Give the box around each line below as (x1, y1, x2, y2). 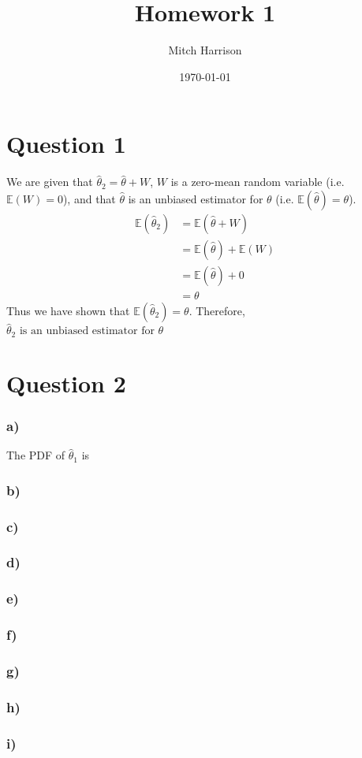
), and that (62, 190, 116, 206)
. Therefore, (188, 302, 245, 318)
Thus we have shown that (6, 302, 130, 318)
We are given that (6, 173, 93, 190)
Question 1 (6, 128, 126, 160)
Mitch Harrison (168, 42, 242, 58)
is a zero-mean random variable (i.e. (170, 173, 345, 190)
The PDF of (6, 447, 65, 463)
